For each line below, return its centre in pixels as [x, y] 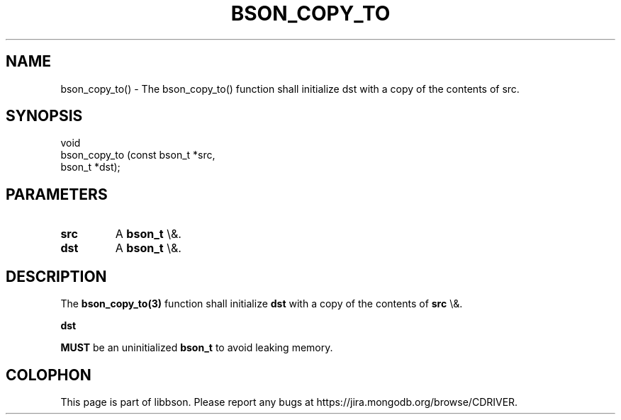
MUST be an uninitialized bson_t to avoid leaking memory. [197, 348]
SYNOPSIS [44, 116]
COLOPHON [49, 375]
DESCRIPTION [56, 276]
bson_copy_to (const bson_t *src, [138, 155]
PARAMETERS [57, 194]
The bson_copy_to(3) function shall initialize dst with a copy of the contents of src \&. [262, 304]
